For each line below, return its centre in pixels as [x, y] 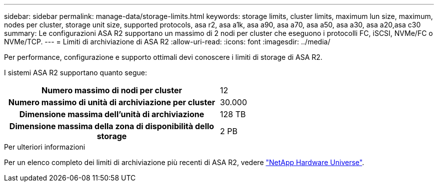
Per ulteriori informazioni [45, 147]
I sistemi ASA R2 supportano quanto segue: [75, 73]
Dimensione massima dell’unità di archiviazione [112, 114]
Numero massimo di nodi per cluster [112, 90]
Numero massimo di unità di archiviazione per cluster [112, 102]
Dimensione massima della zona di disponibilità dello [112, 126]
